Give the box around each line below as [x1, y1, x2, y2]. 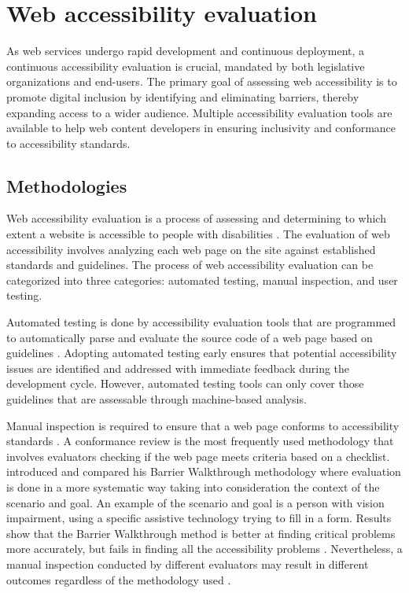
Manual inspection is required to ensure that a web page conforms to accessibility [6, 417, 400, 433]
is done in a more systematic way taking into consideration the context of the [6, 478, 380, 495]
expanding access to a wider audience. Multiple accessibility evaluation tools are [6, 104, 392, 120]
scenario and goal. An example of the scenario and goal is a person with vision [6, 494, 385, 510]
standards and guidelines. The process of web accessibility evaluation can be [6, 256, 374, 273]
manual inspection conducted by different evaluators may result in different [6, 555, 369, 572]
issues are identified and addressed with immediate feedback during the [6, 359, 350, 376]
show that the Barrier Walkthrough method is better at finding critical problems [6, 525, 396, 541]
